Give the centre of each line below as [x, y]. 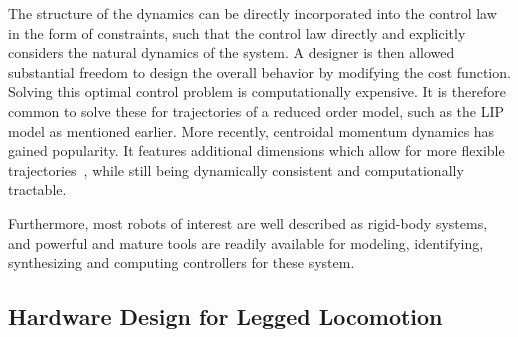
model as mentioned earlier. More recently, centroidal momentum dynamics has [251, 130]
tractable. [37, 189]
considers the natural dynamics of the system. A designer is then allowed [231, 52]
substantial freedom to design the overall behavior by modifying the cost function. [259, 71]
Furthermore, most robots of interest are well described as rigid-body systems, [248, 222]
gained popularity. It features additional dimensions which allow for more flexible [256, 150]
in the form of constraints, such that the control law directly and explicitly [237, 32]
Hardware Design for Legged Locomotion [225, 316]
